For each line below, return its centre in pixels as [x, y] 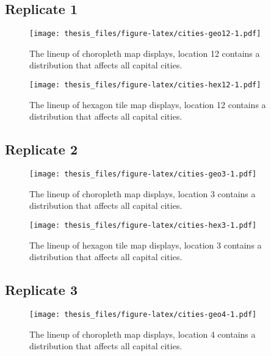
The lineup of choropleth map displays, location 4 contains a [143, 334]
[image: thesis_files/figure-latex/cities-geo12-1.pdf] [145, 34]
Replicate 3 [42, 290]
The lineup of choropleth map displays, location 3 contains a [143, 193]
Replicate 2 [42, 149]
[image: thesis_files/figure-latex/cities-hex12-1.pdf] [145, 85]
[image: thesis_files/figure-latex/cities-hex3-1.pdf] [143, 225]
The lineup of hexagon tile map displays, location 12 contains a [148, 104]
